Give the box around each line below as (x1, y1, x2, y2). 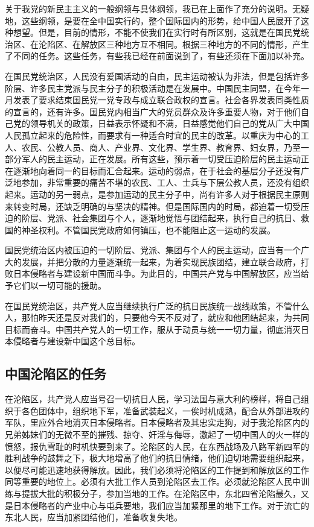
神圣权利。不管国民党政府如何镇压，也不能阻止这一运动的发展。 (21, 223, 275, 236)
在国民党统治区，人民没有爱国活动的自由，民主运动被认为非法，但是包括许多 (5, 69, 309, 82)
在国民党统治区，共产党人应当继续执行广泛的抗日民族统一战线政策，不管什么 (5, 299, 309, 312)
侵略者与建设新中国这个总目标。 (13, 335, 140, 347)
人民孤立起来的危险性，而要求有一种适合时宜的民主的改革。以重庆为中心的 (5, 128, 301, 141)
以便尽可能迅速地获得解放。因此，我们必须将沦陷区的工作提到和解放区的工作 (5, 463, 309, 476)
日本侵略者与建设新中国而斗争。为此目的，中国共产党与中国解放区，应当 (13, 267, 301, 280)
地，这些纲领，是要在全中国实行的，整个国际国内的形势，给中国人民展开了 (5, 14, 301, 27)
